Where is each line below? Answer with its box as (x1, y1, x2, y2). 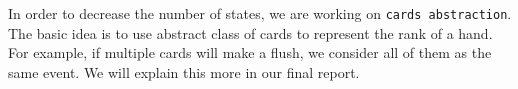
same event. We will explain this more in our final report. (8, 61, 360, 82)
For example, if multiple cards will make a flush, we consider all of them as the (8, 42, 492, 63)
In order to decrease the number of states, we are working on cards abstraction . (8, 3, 512, 23)
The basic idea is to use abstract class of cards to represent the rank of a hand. (8, 22, 493, 43)
